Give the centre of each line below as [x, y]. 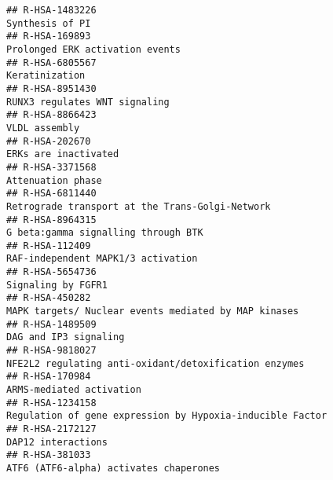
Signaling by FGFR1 [57, 285]
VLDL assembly [43, 128]
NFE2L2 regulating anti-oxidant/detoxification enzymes [156, 363]
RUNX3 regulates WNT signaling [88, 102]
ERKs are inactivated [63, 154]
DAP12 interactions [57, 442]
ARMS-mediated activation [74, 390]
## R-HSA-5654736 [51, 272]
